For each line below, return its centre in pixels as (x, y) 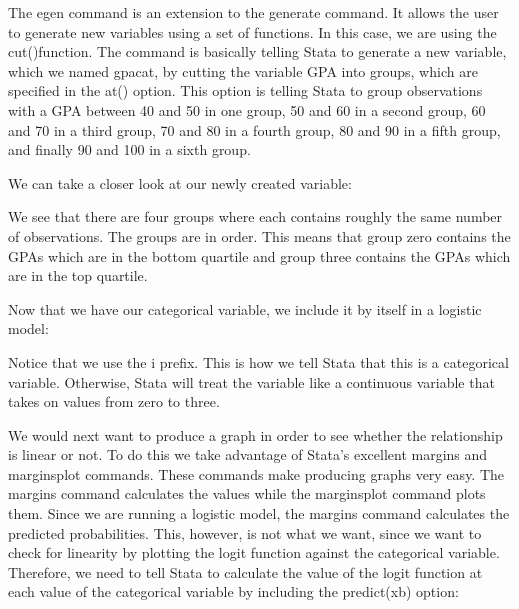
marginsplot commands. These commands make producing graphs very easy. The (256, 473)
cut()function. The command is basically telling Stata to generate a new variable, (257, 51)
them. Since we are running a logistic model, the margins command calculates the (259, 513)
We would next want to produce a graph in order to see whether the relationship (255, 434)
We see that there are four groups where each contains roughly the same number (255, 216)
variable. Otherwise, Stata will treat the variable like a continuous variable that (251, 381)
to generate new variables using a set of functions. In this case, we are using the (252, 31)
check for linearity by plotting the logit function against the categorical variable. (254, 552)
